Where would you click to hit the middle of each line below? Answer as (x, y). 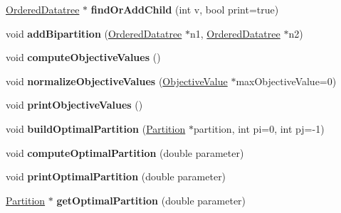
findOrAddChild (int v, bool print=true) (185, 9)
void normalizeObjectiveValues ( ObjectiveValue (117, 81)
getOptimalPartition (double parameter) (151, 200)
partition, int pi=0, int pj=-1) (259, 128)
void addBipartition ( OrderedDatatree (94, 33)
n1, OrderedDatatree (235, 33)
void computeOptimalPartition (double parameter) (125, 152)
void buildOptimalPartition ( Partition (96, 128)
